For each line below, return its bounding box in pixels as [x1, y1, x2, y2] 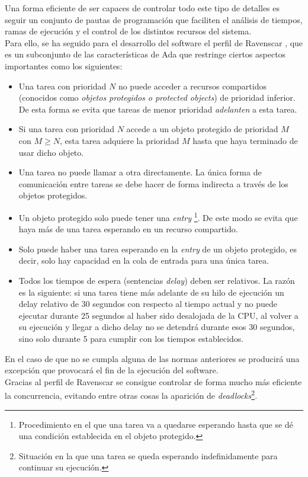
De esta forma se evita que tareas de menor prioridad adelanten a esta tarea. [18, 103, 297, 115]
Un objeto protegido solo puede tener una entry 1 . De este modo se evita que [18, 209, 298, 223]
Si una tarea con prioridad [18, 123, 114, 135]
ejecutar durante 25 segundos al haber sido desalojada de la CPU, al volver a [18, 309, 299, 321]
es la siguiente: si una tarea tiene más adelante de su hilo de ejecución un [18, 286, 284, 298]
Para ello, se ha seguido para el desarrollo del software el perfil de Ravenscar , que [5, 36, 303, 49]
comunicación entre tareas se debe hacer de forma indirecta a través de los [18, 177, 288, 190]
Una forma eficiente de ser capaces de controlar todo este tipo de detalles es [5, 2, 280, 14]
